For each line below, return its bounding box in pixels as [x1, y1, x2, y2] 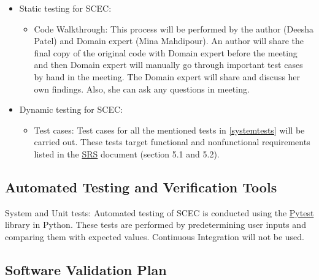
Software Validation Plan [5, 260, 167, 279]
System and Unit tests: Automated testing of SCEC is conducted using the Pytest [5, 206, 314, 219]
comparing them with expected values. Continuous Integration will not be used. [5, 230, 304, 243]
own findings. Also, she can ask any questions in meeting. [34, 82, 250, 95]
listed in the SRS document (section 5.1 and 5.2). [34, 147, 220, 160]
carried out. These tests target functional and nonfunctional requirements [34, 135, 310, 148]
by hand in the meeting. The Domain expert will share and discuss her [34, 70, 301, 83]
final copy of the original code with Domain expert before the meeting [34, 46, 298, 59]
